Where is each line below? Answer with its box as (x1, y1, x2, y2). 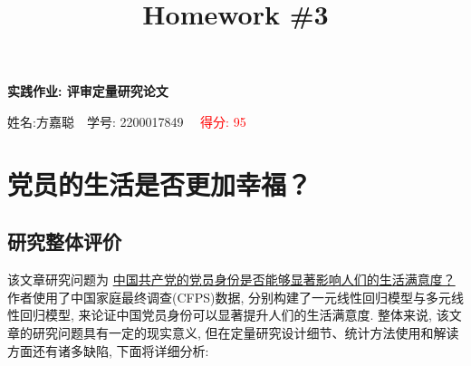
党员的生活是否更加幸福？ (7, 165, 312, 202)
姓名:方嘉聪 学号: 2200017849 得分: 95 (7, 111, 246, 130)
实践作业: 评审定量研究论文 (7, 82, 168, 101)
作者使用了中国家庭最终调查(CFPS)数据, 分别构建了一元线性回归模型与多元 (7, 287, 452, 306)
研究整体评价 (7, 227, 121, 255)
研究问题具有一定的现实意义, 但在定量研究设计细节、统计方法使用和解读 (32, 323, 459, 342)
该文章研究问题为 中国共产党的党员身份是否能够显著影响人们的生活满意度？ (7, 270, 456, 289)
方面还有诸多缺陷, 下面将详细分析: (7, 341, 209, 360)
